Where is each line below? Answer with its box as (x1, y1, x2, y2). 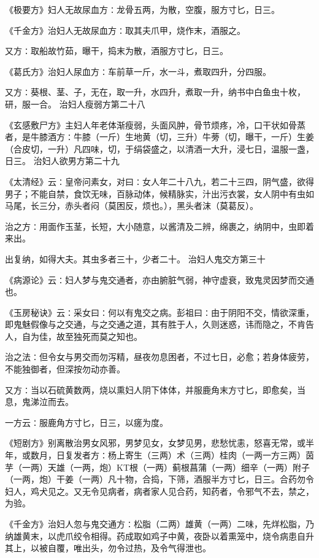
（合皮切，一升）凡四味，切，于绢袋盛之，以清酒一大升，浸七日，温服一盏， (5, 142, 314, 155)
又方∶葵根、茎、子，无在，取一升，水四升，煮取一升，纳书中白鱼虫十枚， (5, 85, 306, 98)
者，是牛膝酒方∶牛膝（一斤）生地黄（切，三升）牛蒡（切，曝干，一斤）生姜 (5, 130, 314, 143)
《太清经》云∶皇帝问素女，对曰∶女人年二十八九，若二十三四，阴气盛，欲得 (5, 175, 314, 187)
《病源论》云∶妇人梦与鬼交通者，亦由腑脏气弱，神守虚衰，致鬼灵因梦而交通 (5, 273, 314, 286)
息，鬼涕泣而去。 (5, 395, 74, 408)
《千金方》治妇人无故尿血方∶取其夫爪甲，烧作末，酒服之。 (5, 23, 245, 36)
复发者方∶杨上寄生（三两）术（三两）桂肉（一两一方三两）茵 (64, 449, 314, 462)
